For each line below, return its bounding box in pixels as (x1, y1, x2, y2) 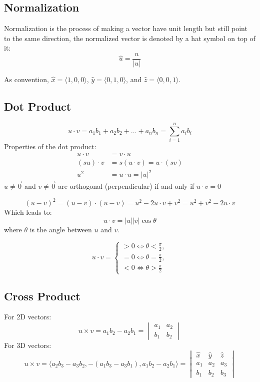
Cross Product (4, 288, 80, 303)
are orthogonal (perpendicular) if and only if (58, 181, 194, 191)
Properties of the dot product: (4, 141, 96, 151)
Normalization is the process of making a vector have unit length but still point (4, 23, 247, 34)
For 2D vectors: (4, 311, 51, 322)
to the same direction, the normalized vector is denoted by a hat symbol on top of (4, 33, 255, 43)
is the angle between (29, 224, 92, 235)
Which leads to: (4, 207, 52, 217)
